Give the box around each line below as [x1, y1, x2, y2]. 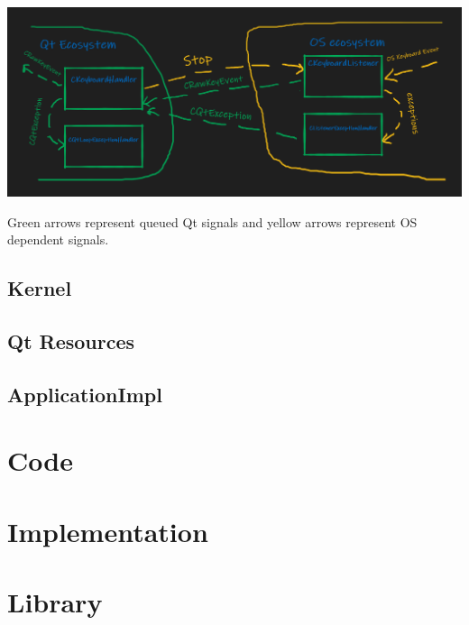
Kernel [7, 274, 72, 302]
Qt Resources [7, 327, 135, 355]
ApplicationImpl [7, 380, 162, 408]
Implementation [7, 512, 208, 549]
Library [7, 584, 103, 620]
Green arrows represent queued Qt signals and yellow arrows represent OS [7, 212, 418, 231]
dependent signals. [7, 230, 109, 249]
